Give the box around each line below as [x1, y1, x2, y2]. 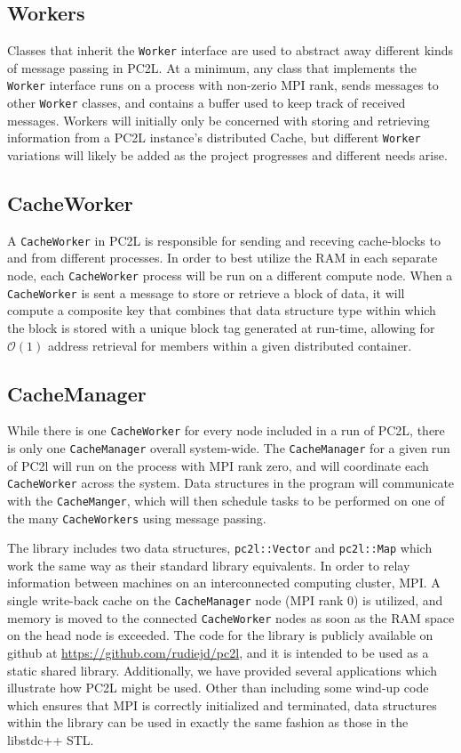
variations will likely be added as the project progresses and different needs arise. [7, 146, 448, 165]
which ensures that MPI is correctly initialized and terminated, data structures [7, 695, 437, 714]
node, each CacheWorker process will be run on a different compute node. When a [7, 266, 453, 285]
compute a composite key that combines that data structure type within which [7, 301, 436, 320]
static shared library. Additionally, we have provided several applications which [7, 660, 437, 679]
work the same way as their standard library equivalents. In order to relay [7, 555, 410, 574]
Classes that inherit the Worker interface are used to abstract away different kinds [7, 41, 454, 60]
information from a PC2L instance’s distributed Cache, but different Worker [7, 128, 421, 147]
